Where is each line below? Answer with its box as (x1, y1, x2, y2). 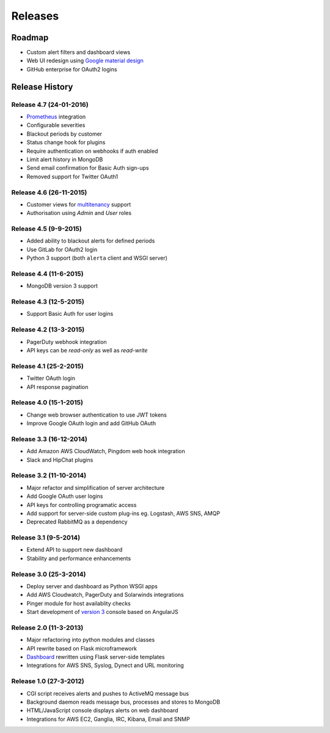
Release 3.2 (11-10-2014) (11, 471, 87, 480)
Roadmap (11, 32, 49, 43)
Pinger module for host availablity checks (26, 599, 131, 607)
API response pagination (26, 383, 89, 390)
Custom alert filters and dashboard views (26, 49, 131, 56)
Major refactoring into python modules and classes (26, 636, 155, 644)
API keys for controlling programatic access (26, 501, 137, 508)
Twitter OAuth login (26, 374, 76, 382)
